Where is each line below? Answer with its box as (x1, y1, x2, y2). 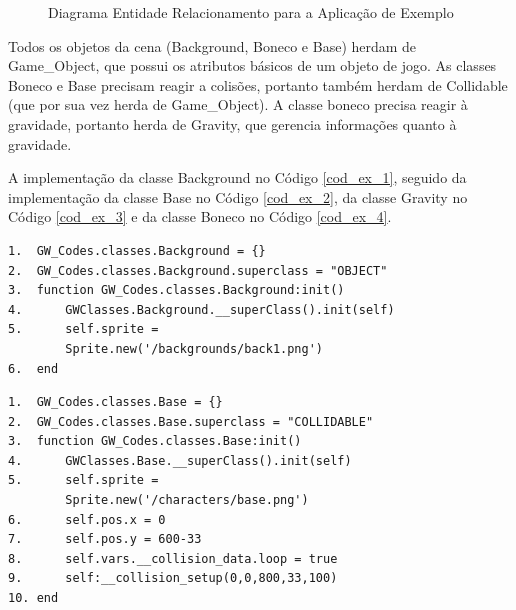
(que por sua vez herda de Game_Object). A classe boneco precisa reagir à (8, 94, 468, 115)
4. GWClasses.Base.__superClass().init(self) (8, 453, 352, 468)
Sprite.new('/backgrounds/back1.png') (65, 341, 323, 356)
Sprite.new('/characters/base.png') (65, 493, 309, 508)
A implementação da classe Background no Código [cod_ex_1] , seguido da (8, 167, 467, 188)
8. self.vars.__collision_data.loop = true (8, 551, 338, 566)
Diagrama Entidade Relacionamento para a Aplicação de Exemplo (48, 2, 454, 22)
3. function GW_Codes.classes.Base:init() (8, 434, 302, 449)
